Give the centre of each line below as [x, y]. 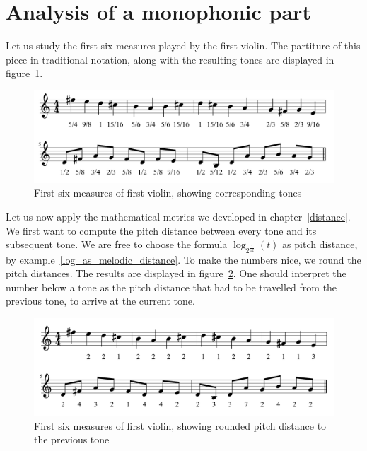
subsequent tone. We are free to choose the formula [117, 244]
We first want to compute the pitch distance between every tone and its [161, 230]
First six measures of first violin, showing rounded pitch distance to [180, 425]
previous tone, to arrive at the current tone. [100, 301]
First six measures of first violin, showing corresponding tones [168, 193]
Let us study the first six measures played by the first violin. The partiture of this [183, 46]
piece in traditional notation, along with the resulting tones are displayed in [170, 59]
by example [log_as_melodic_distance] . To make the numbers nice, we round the [183, 259]
